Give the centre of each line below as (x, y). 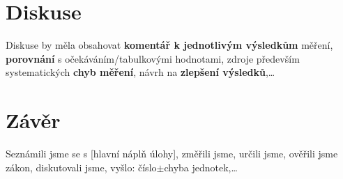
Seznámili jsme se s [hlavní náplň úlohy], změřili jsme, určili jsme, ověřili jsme (172, 154)
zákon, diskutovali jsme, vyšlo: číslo (81, 167)
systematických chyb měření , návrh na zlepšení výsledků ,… (140, 72)
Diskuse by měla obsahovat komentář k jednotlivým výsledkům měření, (169, 45)
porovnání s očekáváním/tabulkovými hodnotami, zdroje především (153, 58)
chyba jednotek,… (201, 167)
